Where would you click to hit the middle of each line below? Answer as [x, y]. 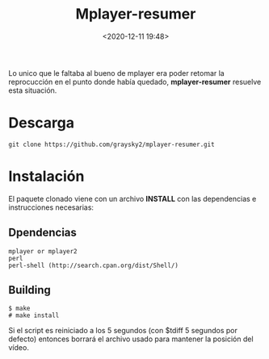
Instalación [46, 176]
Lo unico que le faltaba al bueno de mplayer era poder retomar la [116, 73]
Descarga [42, 123]
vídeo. [19, 348]
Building [29, 290]
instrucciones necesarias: [51, 207]
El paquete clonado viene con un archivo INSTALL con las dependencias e [132, 198]
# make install [34, 315]
